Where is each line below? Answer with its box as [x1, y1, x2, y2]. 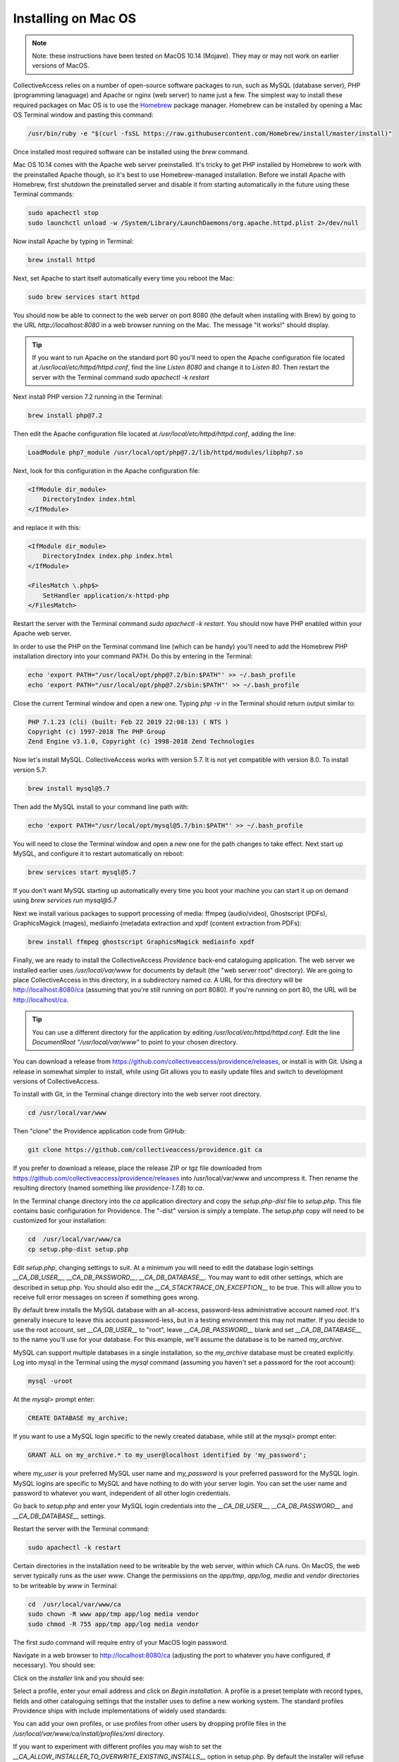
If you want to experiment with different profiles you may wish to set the [13, 1742, 222, 1751]
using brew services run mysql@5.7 [13, 896, 117, 905]
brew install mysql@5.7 [27, 784, 111, 792]
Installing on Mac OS [13, 11, 137, 26]
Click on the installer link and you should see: [13, 1674, 145, 1682]
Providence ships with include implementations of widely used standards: [13, 1706, 227, 1715]
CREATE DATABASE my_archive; [27, 1414, 129, 1422]
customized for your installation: [13, 1216, 107, 1225]
